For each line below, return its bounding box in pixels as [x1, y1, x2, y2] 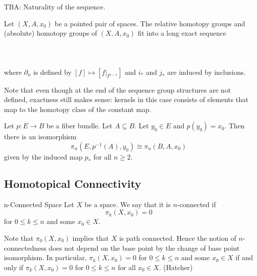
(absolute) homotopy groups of [4, 28, 98, 38]
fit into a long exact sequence [138, 28, 226, 38]
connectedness [4, 242, 47, 253]
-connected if [177, 199, 216, 209]
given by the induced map [4, 151, 83, 162]
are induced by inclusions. [167, 66, 246, 77]
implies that [72, 232, 109, 243]
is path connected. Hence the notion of [119, 232, 237, 243]
